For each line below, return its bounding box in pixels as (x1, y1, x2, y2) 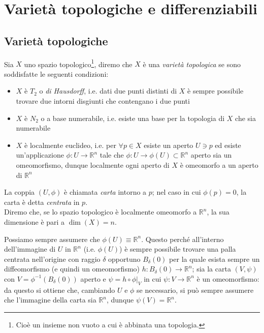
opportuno (108, 253, 141, 264)
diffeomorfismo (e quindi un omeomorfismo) (4, 263, 140, 274)
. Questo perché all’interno (141, 233, 224, 244)
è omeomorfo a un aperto (180, 159, 258, 170)
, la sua (207, 206, 229, 217)
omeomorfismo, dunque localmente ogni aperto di (16, 159, 170, 170)
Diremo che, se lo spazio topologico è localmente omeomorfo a (4, 206, 197, 217)
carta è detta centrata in (4, 196, 80, 207)
